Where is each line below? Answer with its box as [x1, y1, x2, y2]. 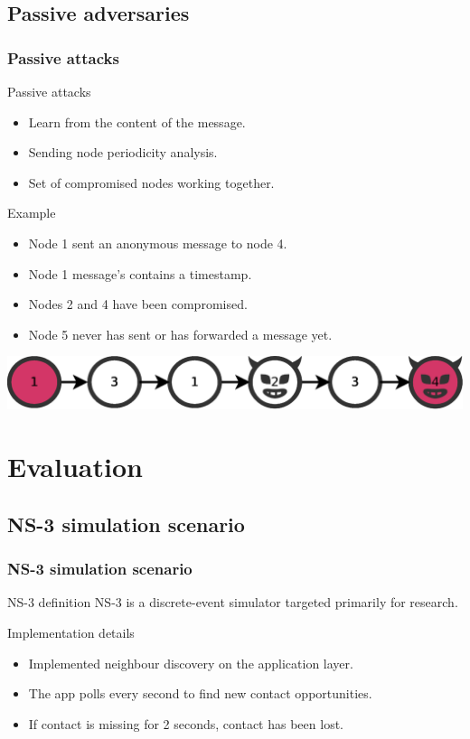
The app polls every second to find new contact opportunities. [28, 684, 372, 703]
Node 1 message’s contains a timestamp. [28, 264, 252, 283]
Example [7, 203, 56, 222]
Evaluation [7, 448, 143, 485]
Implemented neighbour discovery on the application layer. [28, 653, 353, 672]
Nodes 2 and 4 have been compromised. [28, 295, 248, 313]
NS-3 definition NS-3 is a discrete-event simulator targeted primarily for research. [7, 593, 458, 612]
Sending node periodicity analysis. [28, 143, 218, 162]
